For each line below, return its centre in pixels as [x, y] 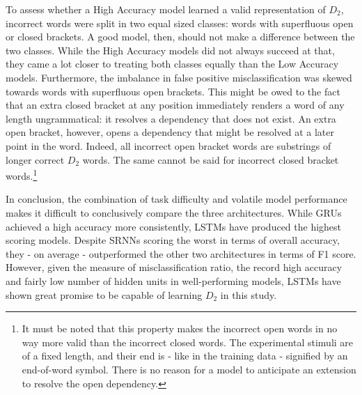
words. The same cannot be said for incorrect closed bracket [211, 159]
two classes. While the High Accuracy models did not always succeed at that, [170, 50]
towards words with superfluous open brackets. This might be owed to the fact [173, 91]
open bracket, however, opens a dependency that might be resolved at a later [170, 132]
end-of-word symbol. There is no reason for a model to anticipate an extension [189, 369]
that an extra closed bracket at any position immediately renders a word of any [175, 105]
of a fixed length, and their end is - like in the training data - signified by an [185, 356]
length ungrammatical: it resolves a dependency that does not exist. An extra [171, 118]
